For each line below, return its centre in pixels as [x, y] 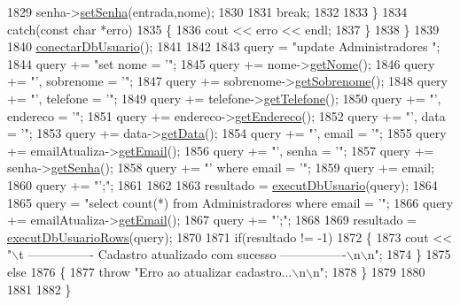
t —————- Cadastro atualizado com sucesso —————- [183, 254]
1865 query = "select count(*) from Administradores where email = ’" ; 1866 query [230, 202]
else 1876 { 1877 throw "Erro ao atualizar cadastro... [150, 271]
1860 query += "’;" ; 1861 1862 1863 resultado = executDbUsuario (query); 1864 [222, 184]
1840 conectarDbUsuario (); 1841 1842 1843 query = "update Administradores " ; [224, 46]
